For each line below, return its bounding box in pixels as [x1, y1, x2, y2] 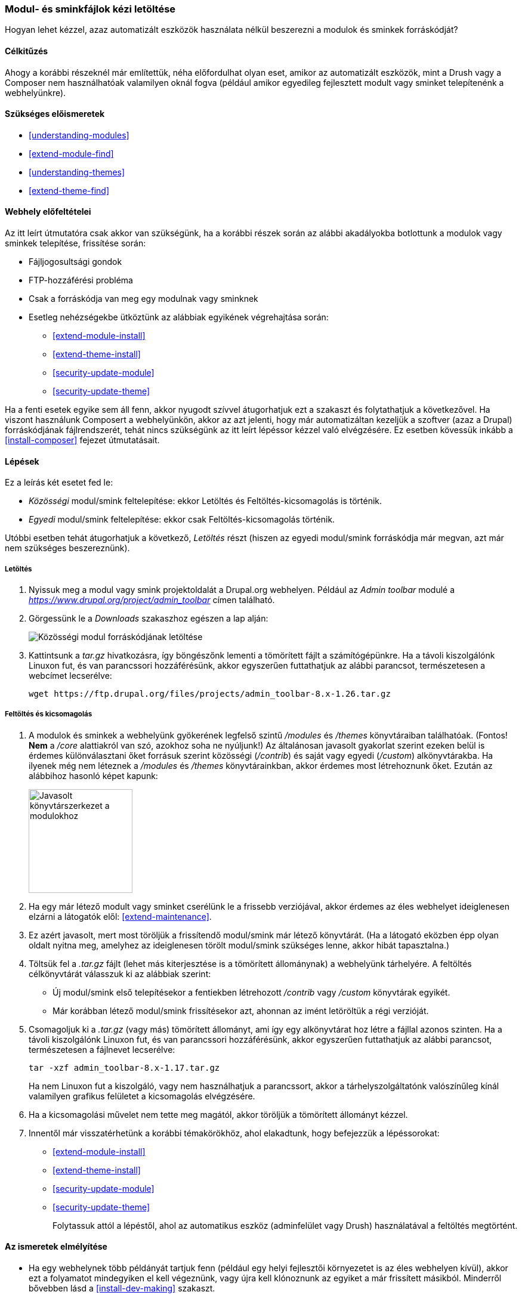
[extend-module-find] [29, 148, 114, 159]
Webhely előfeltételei [5, 206, 91, 217]
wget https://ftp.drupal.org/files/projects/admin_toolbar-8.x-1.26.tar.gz [29, 689, 391, 699]
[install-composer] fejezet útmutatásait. [5, 435, 160, 446]
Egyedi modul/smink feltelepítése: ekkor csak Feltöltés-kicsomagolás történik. [29, 514, 335, 525]
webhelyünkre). [5, 87, 66, 98]
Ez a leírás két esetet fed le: [5, 477, 113, 488]
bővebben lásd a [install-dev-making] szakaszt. [29, 1283, 215, 1294]
